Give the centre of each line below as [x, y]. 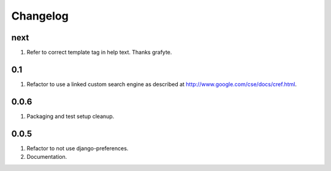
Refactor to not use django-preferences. [78, 148]
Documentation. [47, 157]
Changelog [40, 16]
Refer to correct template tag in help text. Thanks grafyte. [99, 53]
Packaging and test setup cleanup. [70, 116]
